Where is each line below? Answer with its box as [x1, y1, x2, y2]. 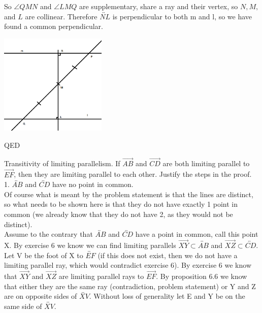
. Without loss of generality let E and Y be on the [89, 291, 245, 301]
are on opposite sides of [4, 291, 77, 301]
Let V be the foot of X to [4, 249, 83, 260]
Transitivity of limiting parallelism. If [4, 158, 120, 168]
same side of [4, 300, 42, 311]
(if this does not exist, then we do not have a [97, 249, 238, 260]
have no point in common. [52, 179, 134, 190]
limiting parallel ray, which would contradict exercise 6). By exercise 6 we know [4, 260, 252, 270]
